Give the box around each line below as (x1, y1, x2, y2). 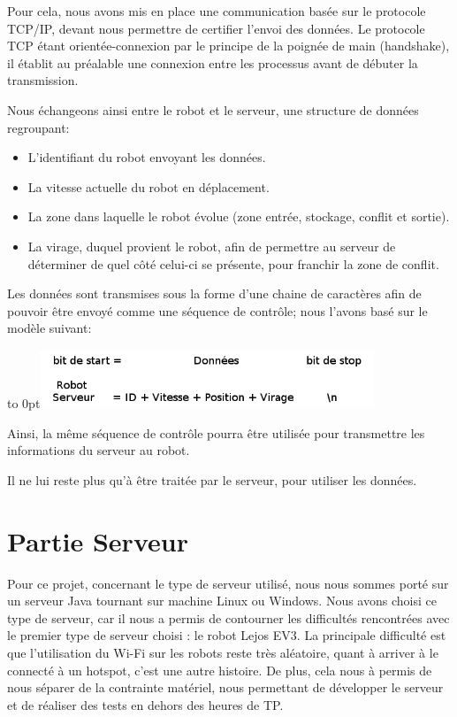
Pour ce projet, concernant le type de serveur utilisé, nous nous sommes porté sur (7, 574, 449, 592)
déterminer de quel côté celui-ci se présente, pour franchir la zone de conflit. (27, 254, 439, 273)
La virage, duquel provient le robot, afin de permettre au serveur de (27, 236, 396, 255)
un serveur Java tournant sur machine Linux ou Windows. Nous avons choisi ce (7, 591, 437, 610)
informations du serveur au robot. (7, 441, 190, 459)
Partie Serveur (7, 522, 188, 559)
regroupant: (7, 118, 70, 136)
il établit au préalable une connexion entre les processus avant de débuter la (7, 53, 418, 72)
